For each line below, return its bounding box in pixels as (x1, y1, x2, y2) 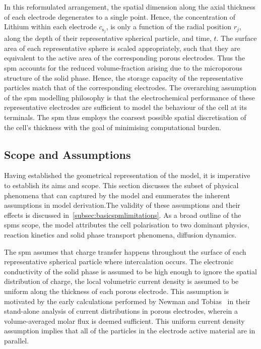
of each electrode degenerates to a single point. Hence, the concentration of (4, 11, 236, 22)
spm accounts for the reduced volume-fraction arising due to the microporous (4, 63, 242, 73)
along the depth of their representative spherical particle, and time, (4, 33, 212, 43)
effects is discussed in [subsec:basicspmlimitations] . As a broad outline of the (4, 209, 241, 220)
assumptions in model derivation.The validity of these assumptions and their (4, 200, 240, 210)
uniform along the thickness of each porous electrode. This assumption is (4, 285, 229, 296)
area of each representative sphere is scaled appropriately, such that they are (4, 42, 240, 53)
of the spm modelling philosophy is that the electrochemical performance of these (4, 92, 255, 102)
